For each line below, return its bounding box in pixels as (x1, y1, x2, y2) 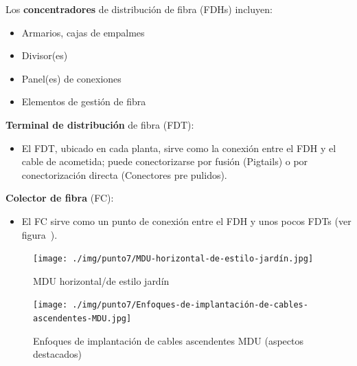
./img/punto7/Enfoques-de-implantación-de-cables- (72, 300, 308, 310)
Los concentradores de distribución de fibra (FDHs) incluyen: (5, 2, 273, 16)
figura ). (21, 227, 58, 241)
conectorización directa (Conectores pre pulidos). (21, 167, 227, 182)
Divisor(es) (21, 48, 68, 63)
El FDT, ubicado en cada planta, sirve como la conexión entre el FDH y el (21, 140, 336, 155)
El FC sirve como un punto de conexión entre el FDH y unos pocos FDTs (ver (21, 213, 352, 228)
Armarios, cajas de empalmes (21, 25, 145, 39)
